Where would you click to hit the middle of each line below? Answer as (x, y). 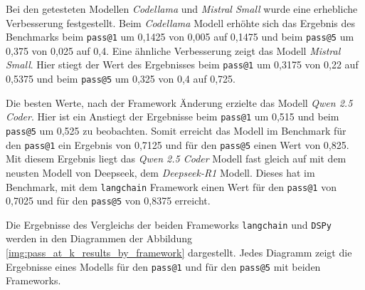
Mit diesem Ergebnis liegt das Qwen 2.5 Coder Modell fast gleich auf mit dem (176, 159)
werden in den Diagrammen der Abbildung (99, 238)
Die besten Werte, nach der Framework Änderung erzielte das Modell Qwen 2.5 (179, 102)
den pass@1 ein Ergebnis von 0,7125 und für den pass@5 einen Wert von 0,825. (178, 144)
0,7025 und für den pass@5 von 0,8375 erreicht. (108, 201)
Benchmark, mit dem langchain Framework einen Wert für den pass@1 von (171, 186)
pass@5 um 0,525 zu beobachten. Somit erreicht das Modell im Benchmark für (176, 130)
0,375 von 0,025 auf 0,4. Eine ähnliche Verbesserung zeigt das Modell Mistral (173, 50)
